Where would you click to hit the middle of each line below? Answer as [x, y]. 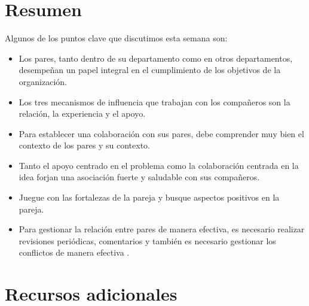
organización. [43, 81]
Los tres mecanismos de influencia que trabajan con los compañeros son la [154, 102]
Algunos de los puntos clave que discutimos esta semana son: [116, 38]
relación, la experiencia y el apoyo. [82, 113]
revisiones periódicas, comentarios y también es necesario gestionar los [147, 240]
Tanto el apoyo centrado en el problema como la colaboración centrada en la [159, 165]
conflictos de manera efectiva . [74, 252]
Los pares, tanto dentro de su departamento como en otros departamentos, [156, 58]
